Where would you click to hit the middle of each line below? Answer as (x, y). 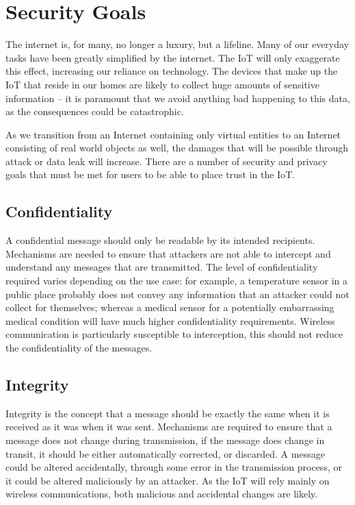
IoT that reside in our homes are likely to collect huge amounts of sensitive (162, 84)
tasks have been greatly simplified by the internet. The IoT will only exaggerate (173, 57)
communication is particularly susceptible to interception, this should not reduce (174, 334)
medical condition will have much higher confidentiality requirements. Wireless (170, 320)
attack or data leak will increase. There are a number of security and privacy (167, 161)
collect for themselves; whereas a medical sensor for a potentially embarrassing (170, 307)
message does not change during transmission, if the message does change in (165, 440)
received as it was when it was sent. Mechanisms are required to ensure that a (169, 427)
